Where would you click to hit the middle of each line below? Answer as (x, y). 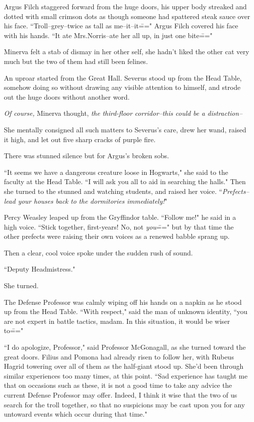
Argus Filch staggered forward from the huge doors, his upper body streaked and (126, 6)
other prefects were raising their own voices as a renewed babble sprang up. (117, 236)
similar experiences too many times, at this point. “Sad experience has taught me (126, 375)
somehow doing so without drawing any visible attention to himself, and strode (122, 87)
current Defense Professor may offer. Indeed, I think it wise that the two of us (121, 395)
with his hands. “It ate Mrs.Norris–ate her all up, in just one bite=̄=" (108, 35)
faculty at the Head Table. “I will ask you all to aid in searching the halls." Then (125, 181)
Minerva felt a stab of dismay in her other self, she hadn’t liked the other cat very (127, 52)
